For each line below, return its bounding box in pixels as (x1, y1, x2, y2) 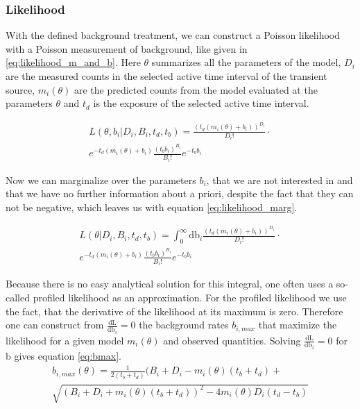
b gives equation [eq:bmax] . (6, 349, 121, 363)
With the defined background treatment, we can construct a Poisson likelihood (6, 28, 341, 42)
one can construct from (6, 317, 104, 332)
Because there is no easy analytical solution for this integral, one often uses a (6, 276, 334, 291)
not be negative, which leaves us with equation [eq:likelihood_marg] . (6, 199, 298, 214)
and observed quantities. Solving (163, 333, 301, 347)
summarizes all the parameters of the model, (151, 55, 341, 69)
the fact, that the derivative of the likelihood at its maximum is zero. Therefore (6, 303, 343, 318)
